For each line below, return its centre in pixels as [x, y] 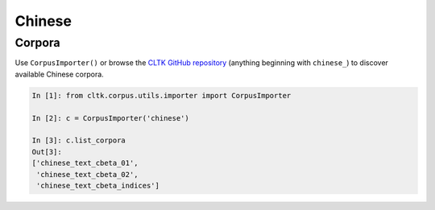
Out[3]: [47, 152]
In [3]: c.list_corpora [79, 140]
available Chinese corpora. [59, 74]
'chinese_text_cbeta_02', [87, 174]
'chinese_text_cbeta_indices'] [98, 185]
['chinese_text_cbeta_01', [85, 163]
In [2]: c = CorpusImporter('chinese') [110, 118]
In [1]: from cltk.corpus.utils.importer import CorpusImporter [162, 95]
